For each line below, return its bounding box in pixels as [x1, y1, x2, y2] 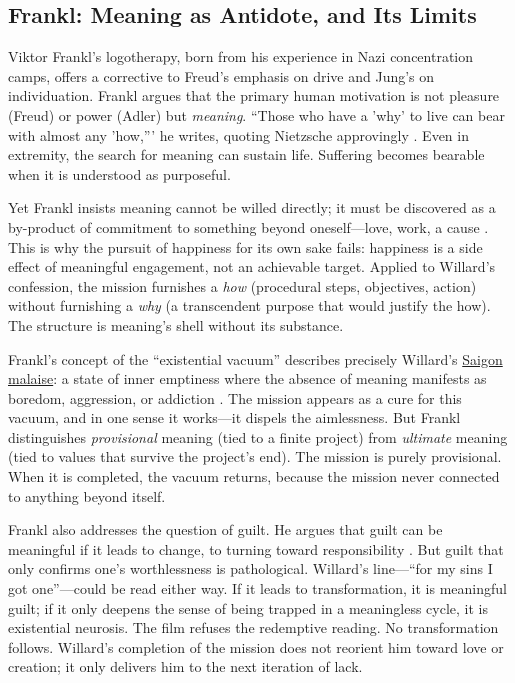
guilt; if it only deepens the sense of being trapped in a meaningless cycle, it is [8, 597, 488, 618]
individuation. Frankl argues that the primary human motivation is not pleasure [8, 85, 500, 106]
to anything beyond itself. [8, 485, 166, 506]
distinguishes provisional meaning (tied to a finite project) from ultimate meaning [8, 426, 508, 447]
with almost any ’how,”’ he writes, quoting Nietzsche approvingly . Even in [8, 124, 469, 145]
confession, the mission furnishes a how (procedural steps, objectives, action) [8, 275, 477, 296]
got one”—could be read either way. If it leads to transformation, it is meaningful [8, 578, 507, 599]
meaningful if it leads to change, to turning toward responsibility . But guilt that [8, 538, 504, 559]
